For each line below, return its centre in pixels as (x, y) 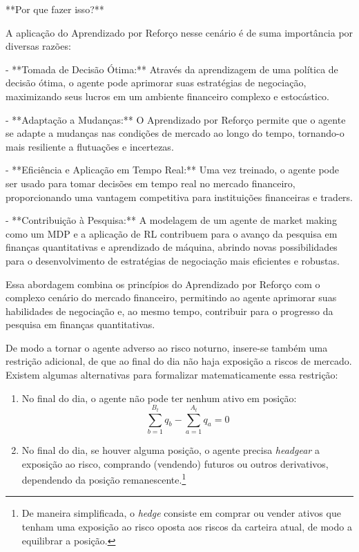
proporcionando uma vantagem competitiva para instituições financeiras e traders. (179, 197)
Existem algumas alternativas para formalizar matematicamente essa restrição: (172, 375)
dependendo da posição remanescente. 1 (104, 478)
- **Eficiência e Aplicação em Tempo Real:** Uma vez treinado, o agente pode (172, 170)
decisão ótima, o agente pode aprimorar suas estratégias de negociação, (156, 83)
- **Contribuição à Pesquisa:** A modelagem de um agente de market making (171, 220)
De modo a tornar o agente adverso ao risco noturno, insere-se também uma (167, 347)
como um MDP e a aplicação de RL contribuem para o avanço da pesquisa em (172, 233)
